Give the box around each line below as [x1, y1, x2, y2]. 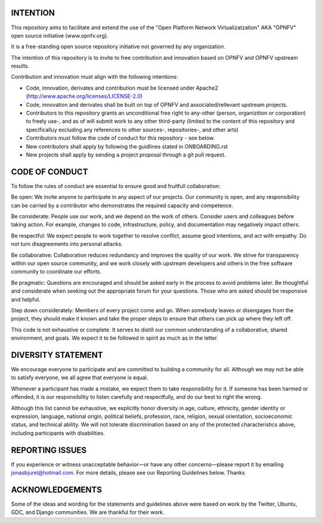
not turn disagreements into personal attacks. [11, 241, 123, 248]
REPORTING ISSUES [11, 445, 87, 455]
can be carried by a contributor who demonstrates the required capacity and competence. [11, 202, 234, 209]
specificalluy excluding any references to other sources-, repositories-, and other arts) [26, 126, 239, 133]
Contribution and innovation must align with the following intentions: [11, 73, 178, 81]
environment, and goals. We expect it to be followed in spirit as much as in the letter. [11, 334, 219, 342]
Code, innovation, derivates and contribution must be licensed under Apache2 [26, 84, 218, 91]
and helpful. [11, 296, 41, 303]
